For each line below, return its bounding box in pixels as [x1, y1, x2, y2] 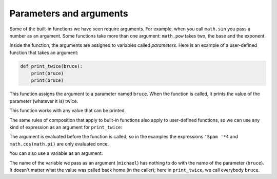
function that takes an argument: [9, 49, 79, 56]
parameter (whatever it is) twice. [9, 98, 78, 104]
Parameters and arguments [9, 8, 128, 19]
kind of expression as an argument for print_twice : [9, 124, 123, 131]
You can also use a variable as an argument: [9, 150, 103, 156]
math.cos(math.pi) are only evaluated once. [9, 140, 109, 147]
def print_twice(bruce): [20, 63, 83, 69]
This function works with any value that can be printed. [9, 108, 126, 114]
